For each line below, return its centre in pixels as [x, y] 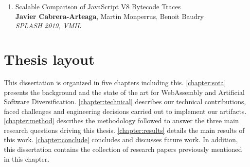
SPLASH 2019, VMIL [48, 26]
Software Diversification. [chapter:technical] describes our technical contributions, [125, 102]
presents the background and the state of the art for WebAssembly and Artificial [124, 92]
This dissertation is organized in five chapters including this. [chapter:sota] [115, 82]
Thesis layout [49, 59]
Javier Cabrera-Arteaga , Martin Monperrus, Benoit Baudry [109, 16]
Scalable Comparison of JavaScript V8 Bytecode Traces [98, 6]
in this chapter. [27, 158]
